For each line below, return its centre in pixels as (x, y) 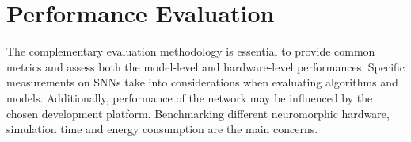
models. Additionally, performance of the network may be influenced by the (190, 97)
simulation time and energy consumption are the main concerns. (162, 129)
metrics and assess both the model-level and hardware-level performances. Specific (206, 66)
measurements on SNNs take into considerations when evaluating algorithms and (202, 82)
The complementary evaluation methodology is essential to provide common (191, 51)
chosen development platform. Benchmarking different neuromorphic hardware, (198, 113)
